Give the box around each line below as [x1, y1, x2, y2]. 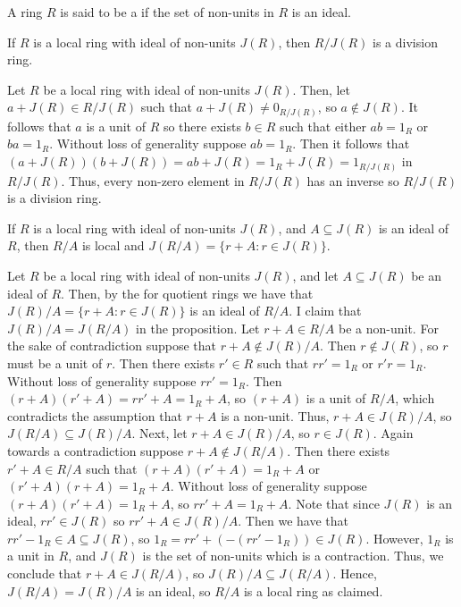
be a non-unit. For [339, 318, 439, 337]
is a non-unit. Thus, [221, 406, 330, 425]
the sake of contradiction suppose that [7, 336, 216, 355]
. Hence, [332, 564, 377, 583]
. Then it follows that [292, 134, 410, 153]
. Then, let [292, 80, 351, 98]
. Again [373, 424, 414, 443]
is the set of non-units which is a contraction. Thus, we [142, 546, 444, 565]
